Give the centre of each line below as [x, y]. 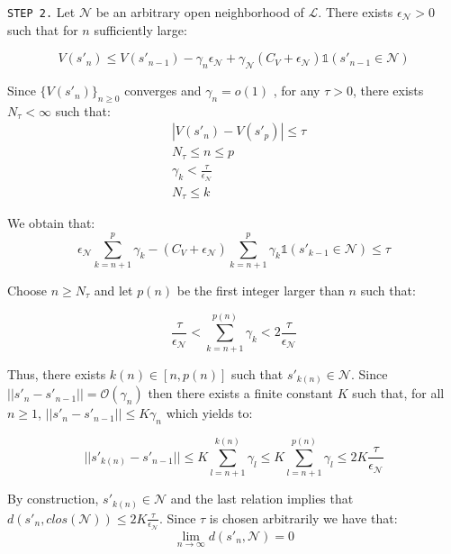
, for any [297, 91]
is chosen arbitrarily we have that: [303, 518]
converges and [163, 91]
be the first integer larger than [261, 290]
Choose [27, 290]
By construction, [53, 499]
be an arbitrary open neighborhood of [200, 12]
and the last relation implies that [262, 499]
